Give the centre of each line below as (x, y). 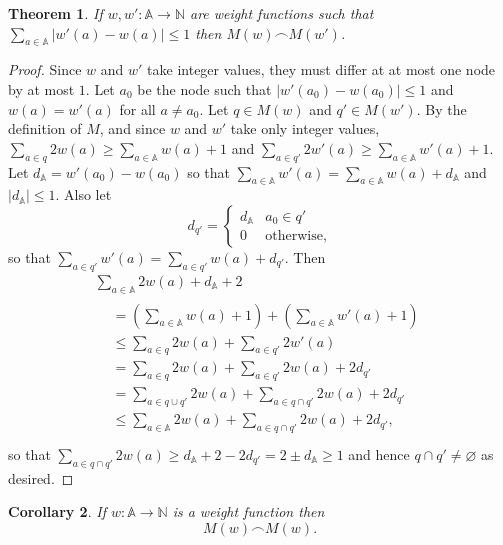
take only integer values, (305, 128)
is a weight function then (248, 511)
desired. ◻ (41, 477)
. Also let (83, 194)
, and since (132, 128)
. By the (441, 108)
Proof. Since (45, 69)
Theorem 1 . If (55, 13)
